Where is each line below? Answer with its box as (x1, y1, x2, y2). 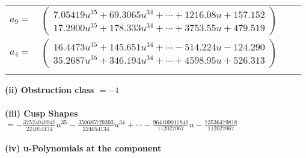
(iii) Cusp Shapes (5, 107, 78, 120)
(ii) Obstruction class (5, 84, 94, 96)
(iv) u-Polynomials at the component (5, 142, 162, 154)
